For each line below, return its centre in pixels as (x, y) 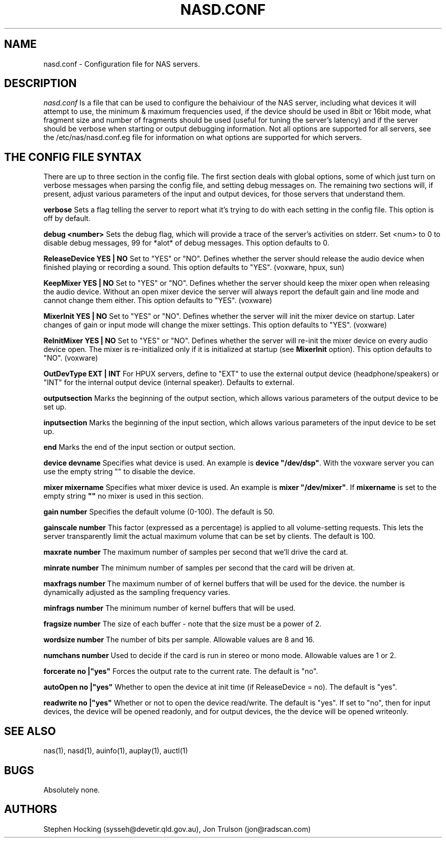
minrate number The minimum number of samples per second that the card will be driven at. (199, 568)
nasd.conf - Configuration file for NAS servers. (122, 64)
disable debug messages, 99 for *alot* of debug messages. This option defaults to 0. (186, 243)
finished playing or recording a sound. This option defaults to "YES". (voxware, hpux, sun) (194, 267)
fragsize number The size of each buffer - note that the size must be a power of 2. (183, 624)
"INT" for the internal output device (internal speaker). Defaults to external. (169, 383)
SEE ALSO (30, 731)
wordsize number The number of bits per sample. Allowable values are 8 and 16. (179, 640)
